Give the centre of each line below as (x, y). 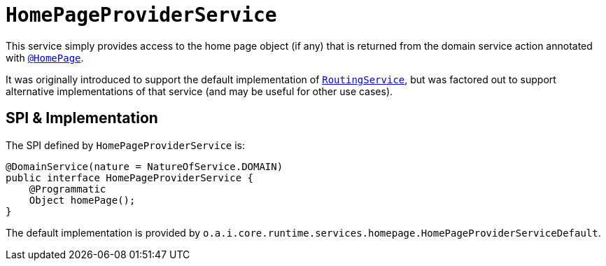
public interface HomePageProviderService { (130, 177)
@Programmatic (68, 189)
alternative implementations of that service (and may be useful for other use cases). (199, 91)
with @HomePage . (45, 57)
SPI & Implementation (82, 118)
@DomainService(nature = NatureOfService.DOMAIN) (145, 166)
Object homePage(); (82, 200)
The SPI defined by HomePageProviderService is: (126, 145)
